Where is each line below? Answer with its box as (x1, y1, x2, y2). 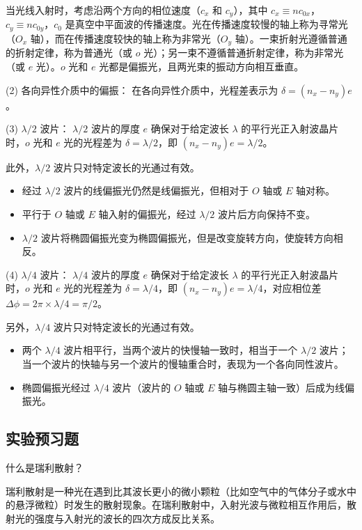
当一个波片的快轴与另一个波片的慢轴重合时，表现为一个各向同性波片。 (22, 357, 344, 371)
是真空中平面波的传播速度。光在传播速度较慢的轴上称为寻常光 (65, 17, 348, 31)
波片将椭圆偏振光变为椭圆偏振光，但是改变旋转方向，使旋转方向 (40, 230, 333, 244)
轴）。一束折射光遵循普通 (235, 31, 347, 45)
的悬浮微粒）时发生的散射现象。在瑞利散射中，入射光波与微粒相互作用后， (6, 497, 347, 512)
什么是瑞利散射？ (6, 460, 84, 475)
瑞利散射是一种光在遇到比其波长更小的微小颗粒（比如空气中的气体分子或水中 (6, 483, 356, 498)
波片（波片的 (112, 380, 171, 394)
